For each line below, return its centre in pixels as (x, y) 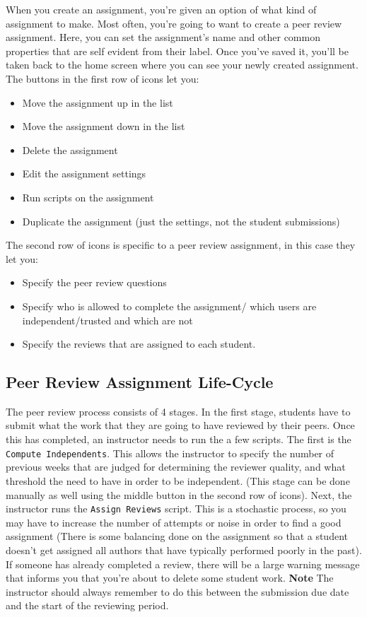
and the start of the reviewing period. (87, 605)
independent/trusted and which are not (107, 320)
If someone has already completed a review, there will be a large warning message (183, 564)
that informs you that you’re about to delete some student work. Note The (170, 578)
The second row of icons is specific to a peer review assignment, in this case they (181, 245)
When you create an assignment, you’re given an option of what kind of (161, 9)
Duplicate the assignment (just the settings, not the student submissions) (181, 221)
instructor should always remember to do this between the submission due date (177, 591)
